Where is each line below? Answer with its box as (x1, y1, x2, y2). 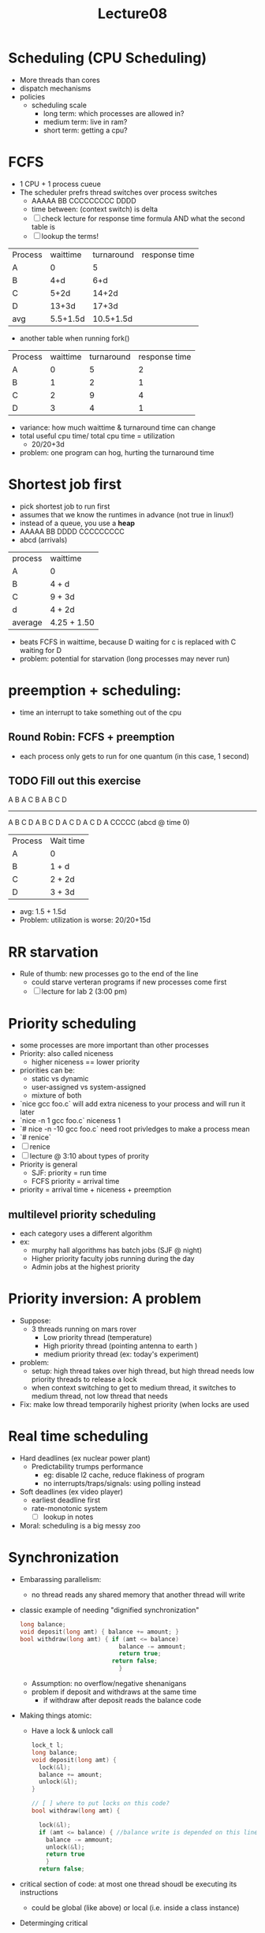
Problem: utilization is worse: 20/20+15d (19, 916, 151, 925)
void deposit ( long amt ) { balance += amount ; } (19, 1628, 180, 1636)
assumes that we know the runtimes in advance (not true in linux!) (19, 509, 234, 519)
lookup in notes (43, 1512, 94, 1521)
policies (19, 91, 46, 101)
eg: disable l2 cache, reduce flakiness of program (43, 1470, 205, 1480)
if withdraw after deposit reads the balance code (43, 1696, 202, 1705)
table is (31, 222, 55, 231)
